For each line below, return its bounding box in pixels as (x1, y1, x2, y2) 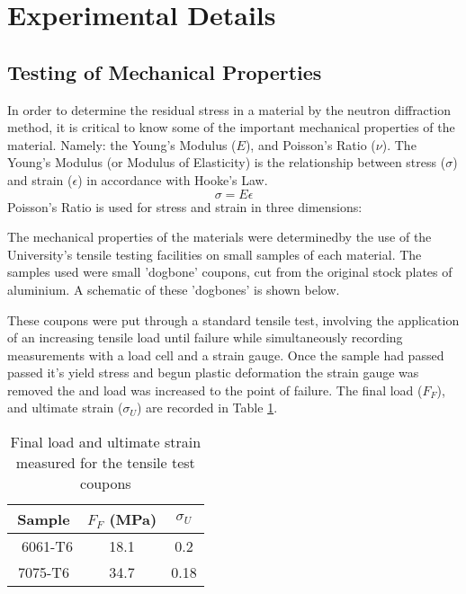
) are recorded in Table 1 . (136, 398, 278, 417)
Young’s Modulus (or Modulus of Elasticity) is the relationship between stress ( (7, 153, 446, 172)
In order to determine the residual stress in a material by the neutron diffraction (7, 100, 451, 119)
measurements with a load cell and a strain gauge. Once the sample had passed (7, 345, 444, 364)
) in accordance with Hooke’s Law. (77, 170, 268, 189)
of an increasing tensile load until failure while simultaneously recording (7, 328, 403, 347)
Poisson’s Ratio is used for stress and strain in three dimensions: (7, 197, 363, 216)
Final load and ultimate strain (10, 431, 202, 453)
